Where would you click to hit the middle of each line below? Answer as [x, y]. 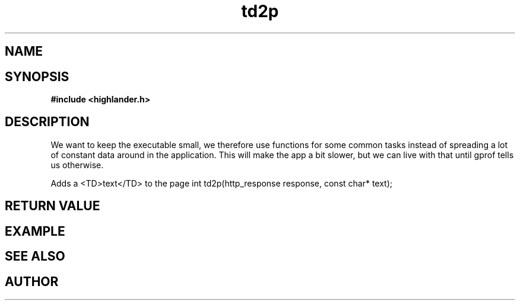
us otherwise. [77, 165]
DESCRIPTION [47, 122]
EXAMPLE [35, 231]
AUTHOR [32, 281]
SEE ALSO [35, 256]
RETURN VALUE [53, 206]
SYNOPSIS [37, 76]
